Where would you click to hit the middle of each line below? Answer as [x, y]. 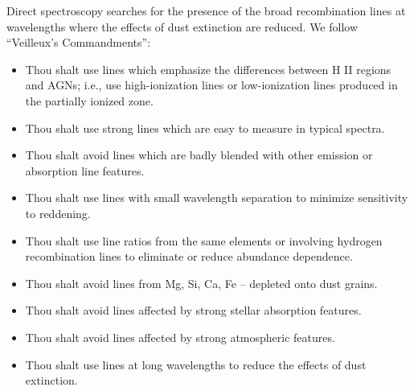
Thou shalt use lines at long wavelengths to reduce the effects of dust [196, 364]
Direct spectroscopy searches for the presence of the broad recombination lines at [206, 10]
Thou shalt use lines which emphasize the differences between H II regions [208, 69]
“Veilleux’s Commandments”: [79, 42]
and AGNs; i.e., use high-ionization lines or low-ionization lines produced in [211, 85]
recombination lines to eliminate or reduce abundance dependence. [189, 256]
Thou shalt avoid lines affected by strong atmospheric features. [180, 337]
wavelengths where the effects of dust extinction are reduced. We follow [182, 26]
